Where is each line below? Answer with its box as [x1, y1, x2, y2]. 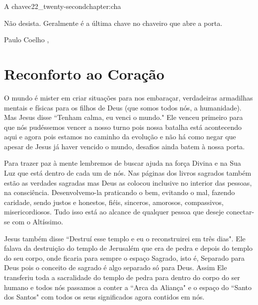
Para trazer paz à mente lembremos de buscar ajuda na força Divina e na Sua [4, 158, 241, 168]
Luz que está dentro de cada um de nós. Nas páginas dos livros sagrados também [4, 168, 252, 178]
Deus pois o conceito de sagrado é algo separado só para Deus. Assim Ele [4, 262, 227, 273]
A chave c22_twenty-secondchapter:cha [4, 1, 121, 11]
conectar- [226, 206, 255, 217]
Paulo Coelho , [4, 34, 49, 45]
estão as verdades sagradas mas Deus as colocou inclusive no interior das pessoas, [4, 177, 252, 188]
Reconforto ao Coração [4, 63, 165, 84]
